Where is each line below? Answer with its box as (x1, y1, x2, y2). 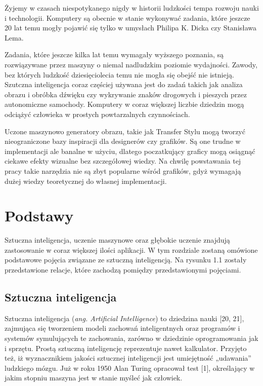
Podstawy (5, 205, 74, 226)
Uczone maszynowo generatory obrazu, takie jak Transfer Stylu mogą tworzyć (5, 126, 245, 136)
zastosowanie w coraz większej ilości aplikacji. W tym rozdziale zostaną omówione (5, 244, 258, 255)
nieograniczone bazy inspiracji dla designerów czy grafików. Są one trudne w (5, 136, 241, 146)
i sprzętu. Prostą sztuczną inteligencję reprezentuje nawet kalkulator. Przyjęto (5, 342, 247, 353)
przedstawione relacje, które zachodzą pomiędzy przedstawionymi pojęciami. (5, 264, 241, 275)
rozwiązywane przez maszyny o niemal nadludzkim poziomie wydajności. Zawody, (5, 59, 257, 69)
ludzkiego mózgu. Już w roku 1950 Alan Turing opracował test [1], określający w (5, 362, 255, 373)
